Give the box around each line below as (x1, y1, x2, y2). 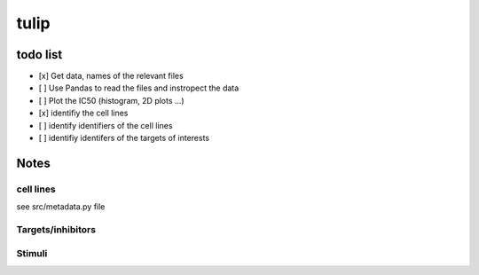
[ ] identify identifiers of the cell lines (38, 120, 173, 130)
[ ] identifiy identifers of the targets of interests (38, 133, 210, 144)
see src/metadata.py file (16, 201, 106, 212)
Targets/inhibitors (16, 223, 97, 235)
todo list (16, 47, 63, 62)
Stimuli (16, 247, 48, 259)
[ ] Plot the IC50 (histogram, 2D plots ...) (38, 95, 185, 106)
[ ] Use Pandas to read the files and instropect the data (38, 82, 239, 93)
